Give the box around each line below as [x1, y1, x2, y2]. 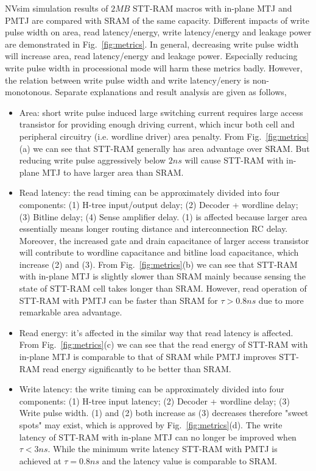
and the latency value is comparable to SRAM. [102, 454, 277, 467]
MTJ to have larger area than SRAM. [42, 165, 184, 178]
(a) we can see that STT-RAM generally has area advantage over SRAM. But [19, 142, 310, 154]
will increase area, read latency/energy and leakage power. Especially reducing [5, 49, 298, 62]
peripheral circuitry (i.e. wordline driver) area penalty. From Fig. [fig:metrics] [19, 129, 309, 142]
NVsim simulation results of [5, 2, 108, 14]
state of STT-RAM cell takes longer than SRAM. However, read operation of [19, 282, 307, 295]
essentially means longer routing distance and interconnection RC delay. [19, 222, 288, 235]
